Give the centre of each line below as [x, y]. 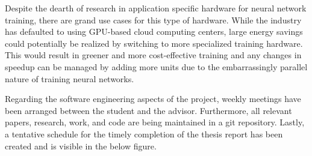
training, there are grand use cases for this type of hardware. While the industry [153, 19]
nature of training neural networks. [70, 78]
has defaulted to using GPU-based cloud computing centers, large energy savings [154, 31]
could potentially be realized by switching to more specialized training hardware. [154, 43]
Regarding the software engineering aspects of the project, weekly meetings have [153, 99]
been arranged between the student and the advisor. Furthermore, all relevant [148, 110]
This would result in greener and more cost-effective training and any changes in [153, 55]
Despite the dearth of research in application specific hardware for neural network [156, 8]
